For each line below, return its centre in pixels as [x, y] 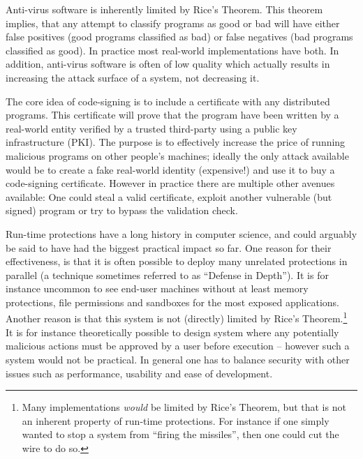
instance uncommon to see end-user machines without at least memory [157, 288]
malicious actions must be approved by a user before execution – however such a [178, 346]
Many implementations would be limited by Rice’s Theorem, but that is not [184, 407]
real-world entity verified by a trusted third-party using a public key [151, 128]
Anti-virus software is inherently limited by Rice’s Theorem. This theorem [164, 9]
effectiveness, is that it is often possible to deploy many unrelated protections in [177, 261]
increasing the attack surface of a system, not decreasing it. [133, 77]
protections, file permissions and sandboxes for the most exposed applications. [172, 302]
